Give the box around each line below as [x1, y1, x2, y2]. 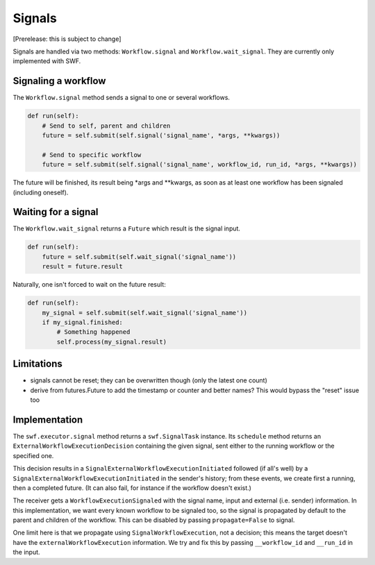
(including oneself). [12, 188, 69, 196]
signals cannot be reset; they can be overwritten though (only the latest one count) [30, 376, 267, 385]
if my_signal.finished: [42, 318, 123, 326]
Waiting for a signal [12, 206, 99, 218]
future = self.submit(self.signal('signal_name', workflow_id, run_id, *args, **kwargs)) [42, 160, 358, 169]
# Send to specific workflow [42, 151, 142, 159]
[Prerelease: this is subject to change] [12, 35, 122, 43]
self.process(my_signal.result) [56, 337, 167, 346]
